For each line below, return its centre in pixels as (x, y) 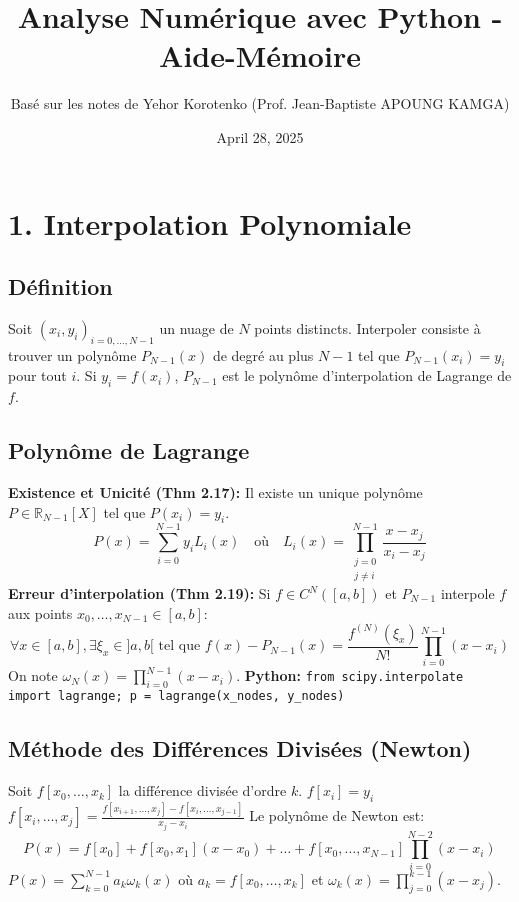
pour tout (37, 375)
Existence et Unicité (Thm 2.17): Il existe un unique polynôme (215, 492)
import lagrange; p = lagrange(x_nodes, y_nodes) (176, 696)
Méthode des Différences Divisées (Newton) (240, 748)
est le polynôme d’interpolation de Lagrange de (367, 375)
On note (33, 675)
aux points (40, 612)
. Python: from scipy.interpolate (350, 675)
